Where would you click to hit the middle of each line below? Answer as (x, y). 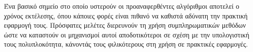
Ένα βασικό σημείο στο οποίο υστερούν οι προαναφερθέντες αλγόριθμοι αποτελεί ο (122, 6)
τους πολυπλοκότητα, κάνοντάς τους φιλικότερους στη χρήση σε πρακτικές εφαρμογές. (126, 44)
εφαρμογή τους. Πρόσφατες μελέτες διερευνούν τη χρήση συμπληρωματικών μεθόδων (125, 25)
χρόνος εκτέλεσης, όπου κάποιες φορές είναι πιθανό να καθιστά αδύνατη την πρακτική (126, 15)
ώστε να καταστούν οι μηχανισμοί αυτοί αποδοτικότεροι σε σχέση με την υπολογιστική (127, 34)
